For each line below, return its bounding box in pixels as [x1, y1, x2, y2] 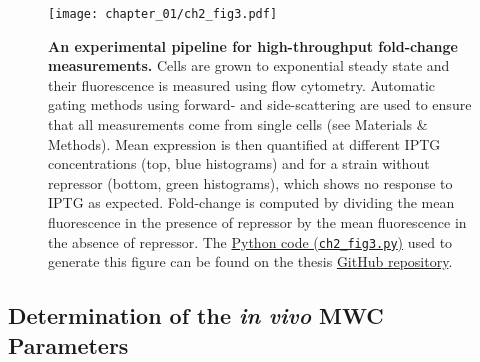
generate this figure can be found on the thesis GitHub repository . [48, 251, 453, 272]
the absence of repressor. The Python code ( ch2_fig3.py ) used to [48, 231, 453, 252]
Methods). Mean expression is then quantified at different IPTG [48, 133, 441, 154]
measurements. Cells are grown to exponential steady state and [48, 55, 450, 76]
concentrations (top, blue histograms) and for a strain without [48, 153, 430, 174]
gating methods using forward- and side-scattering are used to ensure [48, 94, 472, 115]
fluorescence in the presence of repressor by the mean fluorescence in [48, 212, 467, 232]
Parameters [8, 329, 129, 360]
